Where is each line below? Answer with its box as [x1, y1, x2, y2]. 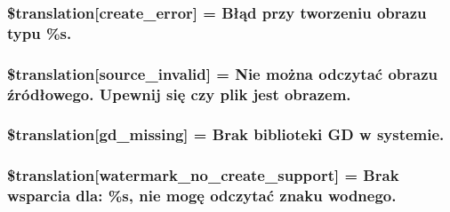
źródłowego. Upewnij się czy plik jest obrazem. [7, 82, 351, 105]
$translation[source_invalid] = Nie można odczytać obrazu [7, 62, 438, 84]
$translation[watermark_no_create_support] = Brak [7, 164, 399, 186]
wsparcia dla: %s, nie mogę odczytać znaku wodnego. [7, 185, 397, 207]
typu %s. [7, 21, 72, 43]
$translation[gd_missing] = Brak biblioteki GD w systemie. [7, 123, 445, 145]
